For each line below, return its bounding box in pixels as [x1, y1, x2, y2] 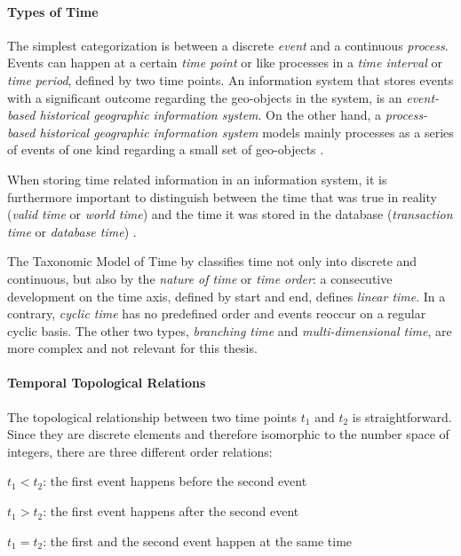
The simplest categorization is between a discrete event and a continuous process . [7, 35, 449, 54]
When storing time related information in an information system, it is [7, 169, 387, 188]
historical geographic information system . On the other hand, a [39, 106, 382, 124]
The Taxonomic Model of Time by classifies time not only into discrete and [7, 252, 417, 270]
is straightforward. [352, 407, 452, 426]
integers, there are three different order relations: [7, 442, 273, 460]
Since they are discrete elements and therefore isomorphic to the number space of [7, 425, 449, 443]
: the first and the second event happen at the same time [43, 531, 353, 550]
